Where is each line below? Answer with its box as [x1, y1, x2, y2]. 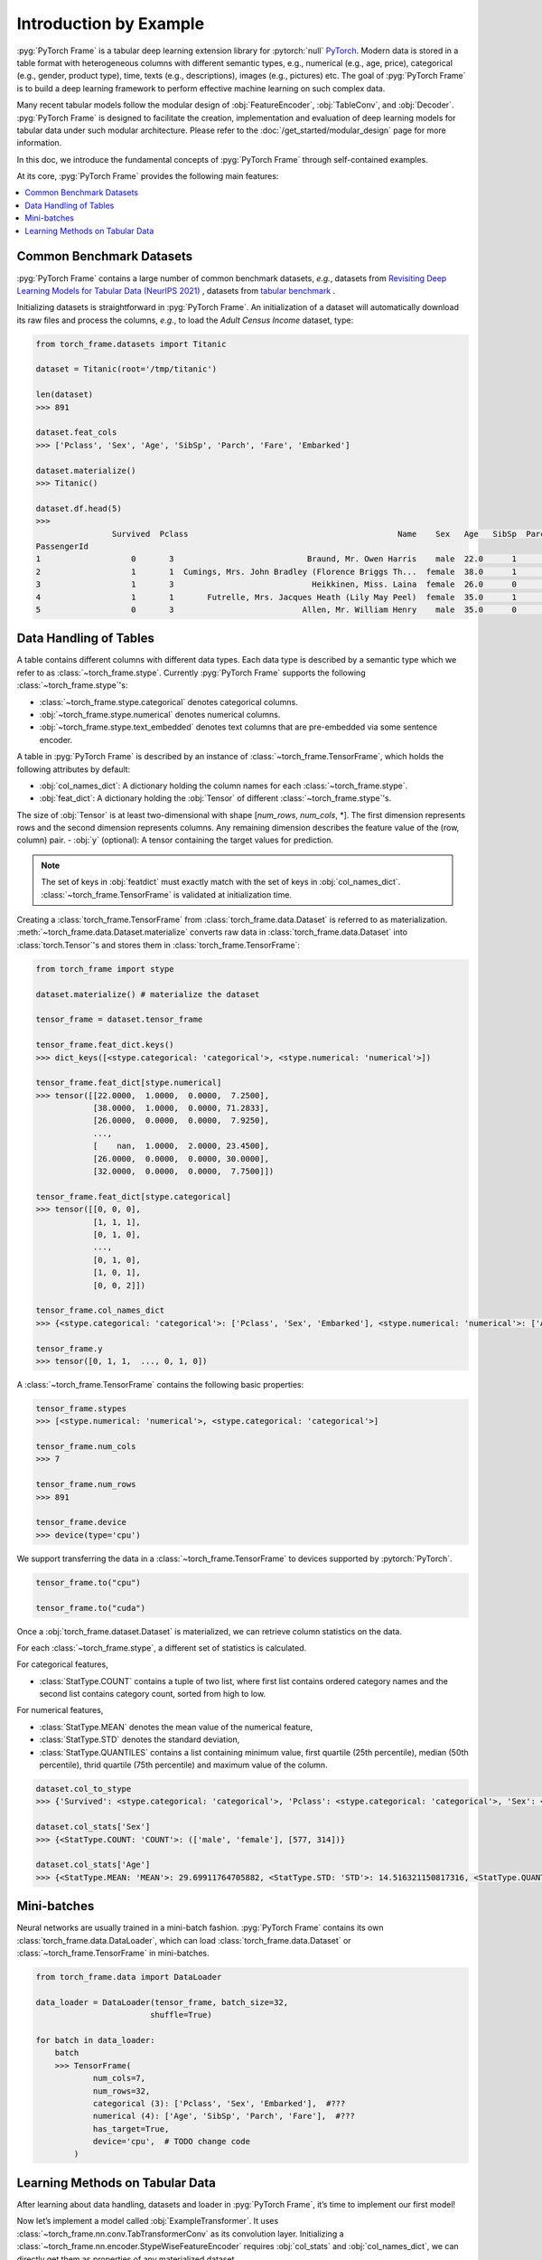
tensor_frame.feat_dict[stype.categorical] [35, 1191, 232, 1201]
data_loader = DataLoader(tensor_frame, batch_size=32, [35, 1997, 289, 2007]
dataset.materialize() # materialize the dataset [35, 989, 260, 999]
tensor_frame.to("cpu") [35, 1577, 142, 1587]
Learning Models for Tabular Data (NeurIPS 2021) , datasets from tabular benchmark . [16, 285, 336, 296]
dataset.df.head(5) [35, 503, 122, 513]
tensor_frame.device [35, 1517, 126, 1528]
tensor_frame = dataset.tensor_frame [35, 1014, 203, 1025]
